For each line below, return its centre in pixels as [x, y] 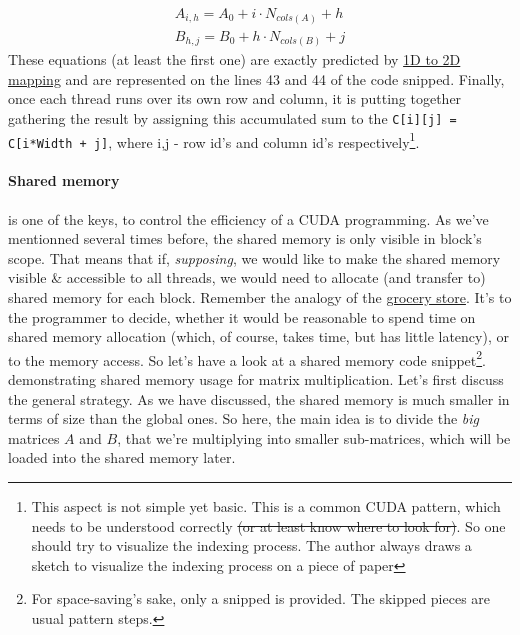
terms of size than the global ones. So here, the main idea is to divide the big [243, 418]
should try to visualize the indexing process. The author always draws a [251, 545]
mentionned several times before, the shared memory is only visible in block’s [245, 238]
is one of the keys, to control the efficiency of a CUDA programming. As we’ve [248, 218]
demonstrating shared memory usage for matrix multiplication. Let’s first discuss [256, 379]
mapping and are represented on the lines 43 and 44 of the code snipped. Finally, [256, 78]
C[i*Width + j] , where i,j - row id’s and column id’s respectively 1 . [214, 140]
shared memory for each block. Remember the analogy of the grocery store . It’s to [260, 297]
